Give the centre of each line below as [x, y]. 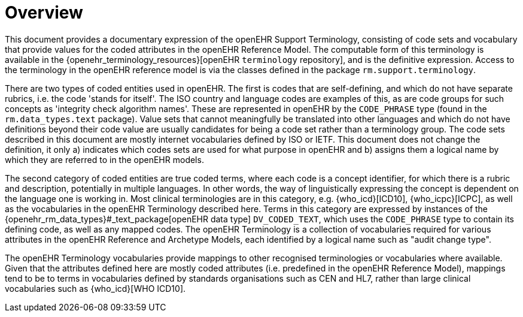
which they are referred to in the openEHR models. [104, 159]
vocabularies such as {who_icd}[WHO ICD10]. [95, 288]
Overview [44, 13]
